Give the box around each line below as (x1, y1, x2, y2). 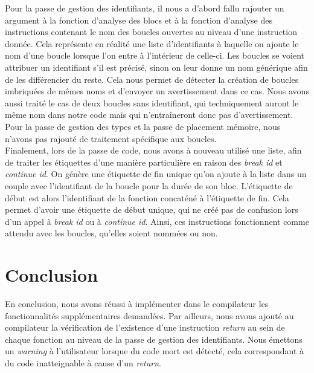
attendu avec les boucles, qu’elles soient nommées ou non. (5, 227, 218, 239)
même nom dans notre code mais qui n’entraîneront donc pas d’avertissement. (5, 108, 293, 121)
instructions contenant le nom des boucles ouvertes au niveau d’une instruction (5, 25, 297, 38)
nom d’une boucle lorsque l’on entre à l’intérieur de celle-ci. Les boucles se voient (5, 49, 305, 62)
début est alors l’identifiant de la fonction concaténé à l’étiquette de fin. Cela (5, 191, 289, 204)
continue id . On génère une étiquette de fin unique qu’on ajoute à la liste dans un (5, 167, 307, 180)
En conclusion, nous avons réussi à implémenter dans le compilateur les (5, 297, 269, 310)
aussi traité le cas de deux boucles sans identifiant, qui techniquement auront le (5, 96, 299, 109)
